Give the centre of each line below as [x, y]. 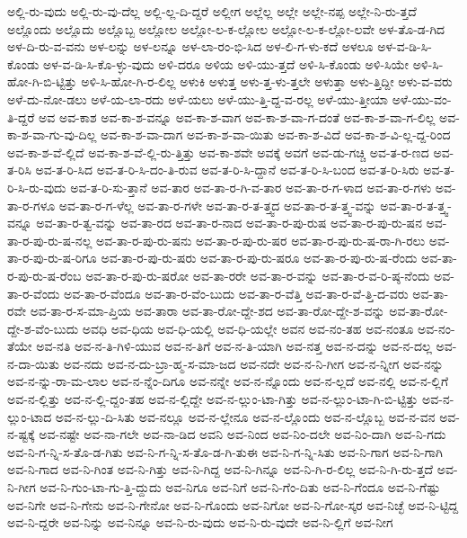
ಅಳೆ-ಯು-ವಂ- [422, 99]
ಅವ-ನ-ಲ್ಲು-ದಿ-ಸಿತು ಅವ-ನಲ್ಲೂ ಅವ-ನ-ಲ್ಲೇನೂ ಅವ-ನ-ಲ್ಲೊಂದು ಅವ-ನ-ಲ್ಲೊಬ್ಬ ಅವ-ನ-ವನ [245, 416]
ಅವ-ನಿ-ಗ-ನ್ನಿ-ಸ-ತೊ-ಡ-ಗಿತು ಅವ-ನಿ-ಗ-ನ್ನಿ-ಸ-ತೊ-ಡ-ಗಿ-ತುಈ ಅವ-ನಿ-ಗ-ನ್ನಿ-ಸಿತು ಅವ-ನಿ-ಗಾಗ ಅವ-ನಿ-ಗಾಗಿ [225, 451]
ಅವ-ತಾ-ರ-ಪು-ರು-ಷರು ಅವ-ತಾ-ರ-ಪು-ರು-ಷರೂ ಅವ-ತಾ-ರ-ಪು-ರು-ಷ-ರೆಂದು [259, 258]
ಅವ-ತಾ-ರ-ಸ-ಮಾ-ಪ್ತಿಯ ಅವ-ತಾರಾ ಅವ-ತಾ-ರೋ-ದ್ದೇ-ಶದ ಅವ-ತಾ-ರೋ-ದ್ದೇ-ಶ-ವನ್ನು [207, 311]
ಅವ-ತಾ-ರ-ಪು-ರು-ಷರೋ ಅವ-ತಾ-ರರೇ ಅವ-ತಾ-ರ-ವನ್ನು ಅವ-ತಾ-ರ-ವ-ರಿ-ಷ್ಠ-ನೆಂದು [258, 275]
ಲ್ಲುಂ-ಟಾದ [30, 416]
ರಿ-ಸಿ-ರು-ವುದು [37, 187]
